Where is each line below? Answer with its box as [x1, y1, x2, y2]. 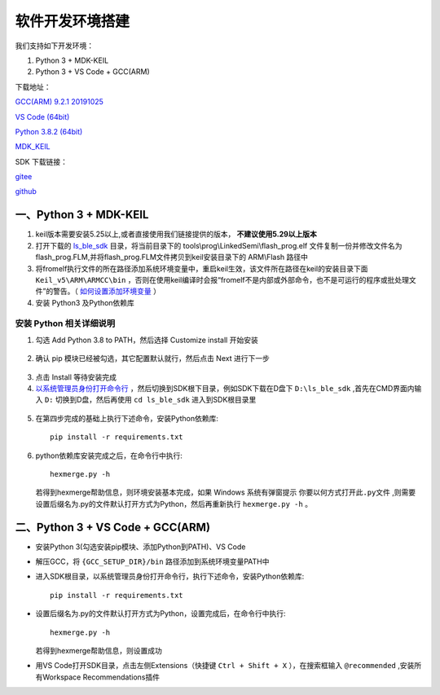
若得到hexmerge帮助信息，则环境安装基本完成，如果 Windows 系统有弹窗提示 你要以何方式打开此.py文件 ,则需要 [35, 487, 416, 497]
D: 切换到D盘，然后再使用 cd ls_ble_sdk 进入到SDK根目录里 [44, 395, 257, 405]
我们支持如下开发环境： [15, 41, 94, 51]
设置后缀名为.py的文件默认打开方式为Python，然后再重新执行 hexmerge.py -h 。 [35, 499, 313, 508]
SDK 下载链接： [15, 156, 68, 166]
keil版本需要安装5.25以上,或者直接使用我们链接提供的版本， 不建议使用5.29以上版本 [35, 229, 318, 240]
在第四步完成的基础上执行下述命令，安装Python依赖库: [35, 413, 219, 423]
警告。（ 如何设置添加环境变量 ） [53, 286, 161, 297]
